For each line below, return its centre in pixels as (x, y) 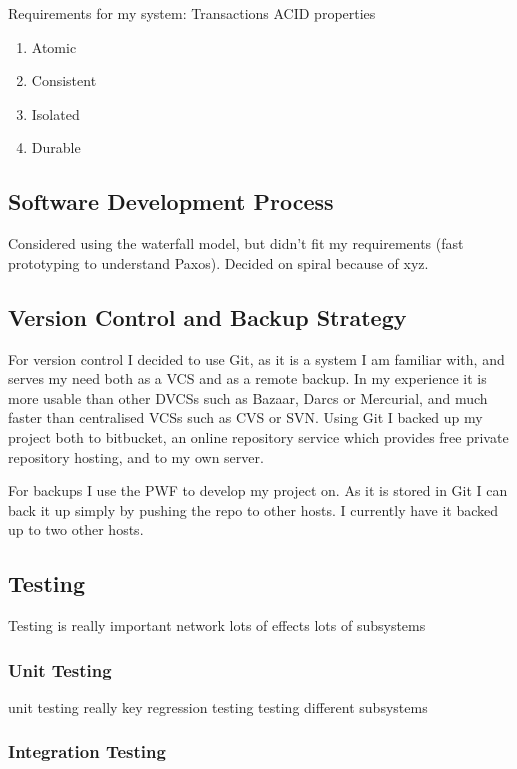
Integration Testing (87, 751)
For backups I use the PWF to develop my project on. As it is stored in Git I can (258, 490)
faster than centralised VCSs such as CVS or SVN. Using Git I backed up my (245, 417)
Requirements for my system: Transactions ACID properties (192, 13)
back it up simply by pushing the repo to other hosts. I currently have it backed (253, 509)
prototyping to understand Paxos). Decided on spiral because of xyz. (218, 262)
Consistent (64, 80)
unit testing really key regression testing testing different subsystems (218, 706)
